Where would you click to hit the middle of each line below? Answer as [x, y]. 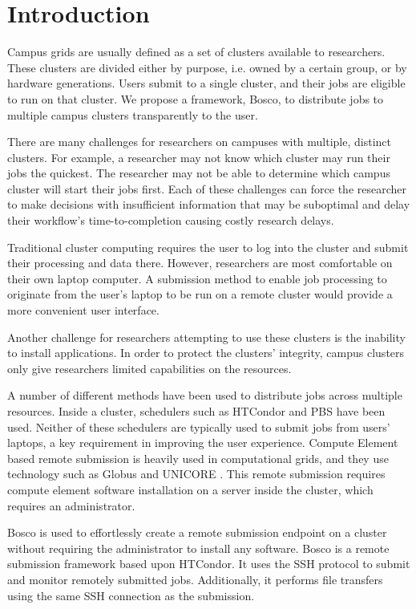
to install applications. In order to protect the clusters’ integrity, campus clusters [206, 353]
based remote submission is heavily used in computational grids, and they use [198, 458]
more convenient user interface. [83, 310]
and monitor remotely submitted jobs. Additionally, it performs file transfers [195, 579]
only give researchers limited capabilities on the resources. [149, 368]
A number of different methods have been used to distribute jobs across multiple [205, 395]
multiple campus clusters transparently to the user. [133, 114]
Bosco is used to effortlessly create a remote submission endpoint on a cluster [197, 532]
